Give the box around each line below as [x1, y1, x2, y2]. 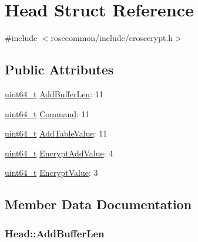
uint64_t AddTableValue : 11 [5, 127, 108, 139]
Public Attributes [5, 60, 114, 79]
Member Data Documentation [5, 195, 192, 213]
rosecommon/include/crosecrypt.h [51, 32, 173, 44]
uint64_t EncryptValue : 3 [5, 166, 98, 179]
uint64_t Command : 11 [5, 107, 90, 120]
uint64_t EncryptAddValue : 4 [5, 146, 113, 159]
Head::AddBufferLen [5, 226, 105, 240]
